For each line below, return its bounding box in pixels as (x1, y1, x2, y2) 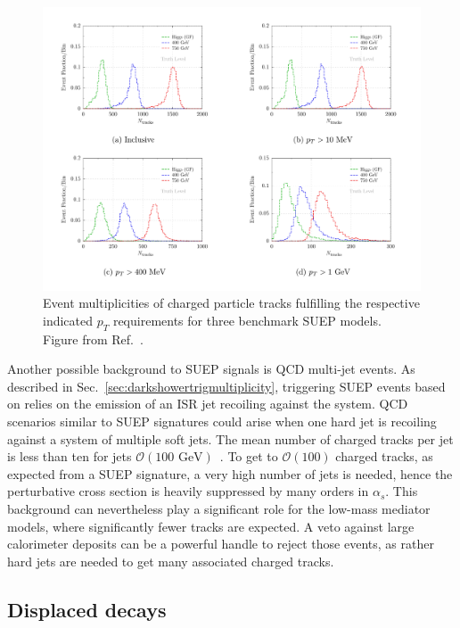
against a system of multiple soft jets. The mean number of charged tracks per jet (7, 429, 454, 448)
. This (385, 482, 418, 500)
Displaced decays (7, 595, 167, 623)
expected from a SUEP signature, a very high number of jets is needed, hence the (7, 464, 453, 483)
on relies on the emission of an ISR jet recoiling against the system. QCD (7, 394, 408, 413)
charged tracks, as (335, 447, 433, 466)
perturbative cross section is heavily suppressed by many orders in (7, 482, 369, 500)
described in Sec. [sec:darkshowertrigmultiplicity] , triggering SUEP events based (7, 376, 446, 395)
